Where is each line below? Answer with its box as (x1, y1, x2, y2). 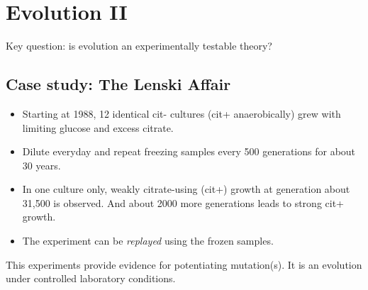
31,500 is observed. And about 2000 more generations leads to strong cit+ (22, 195, 344, 210)
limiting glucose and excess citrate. (22, 120, 174, 135)
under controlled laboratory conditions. (6, 271, 176, 286)
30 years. (22, 157, 61, 172)
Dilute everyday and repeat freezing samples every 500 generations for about (22, 144, 356, 159)
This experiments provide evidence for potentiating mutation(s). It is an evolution (6, 257, 362, 272)
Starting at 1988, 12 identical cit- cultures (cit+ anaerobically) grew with (22, 106, 341, 121)
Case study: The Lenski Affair (6, 73, 231, 95)
